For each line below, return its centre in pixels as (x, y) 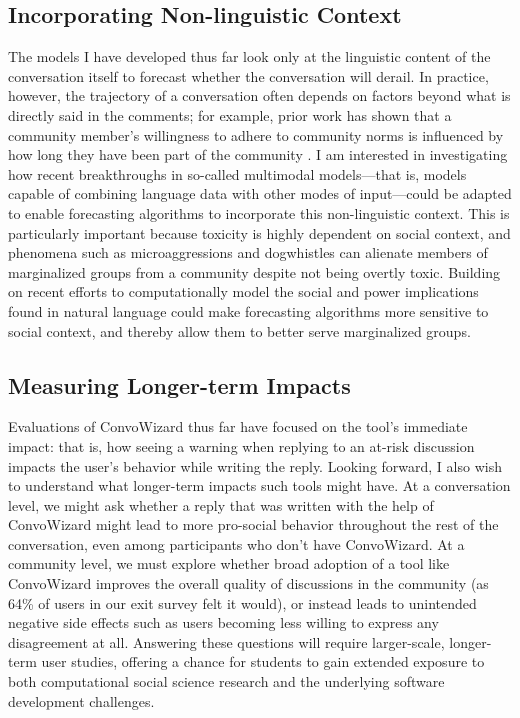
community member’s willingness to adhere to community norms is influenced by (256, 134)
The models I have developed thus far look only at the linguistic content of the (249, 56)
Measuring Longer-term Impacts (179, 384)
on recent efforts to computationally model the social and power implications (243, 291)
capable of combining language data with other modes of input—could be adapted (260, 193)
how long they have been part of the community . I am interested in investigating (258, 154)
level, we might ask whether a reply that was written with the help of (221, 504)
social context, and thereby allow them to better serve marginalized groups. (239, 330)
